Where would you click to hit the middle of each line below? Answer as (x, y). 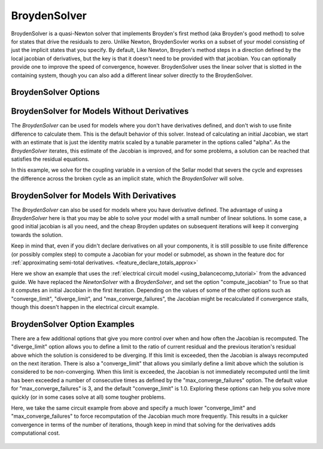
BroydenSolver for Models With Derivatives (94, 195)
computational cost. (36, 433)
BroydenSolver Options (55, 92)
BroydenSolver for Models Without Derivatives (100, 112)
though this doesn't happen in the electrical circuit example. (85, 307)
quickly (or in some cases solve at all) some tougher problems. (88, 397)
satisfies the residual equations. (50, 159)
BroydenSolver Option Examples (73, 324)
